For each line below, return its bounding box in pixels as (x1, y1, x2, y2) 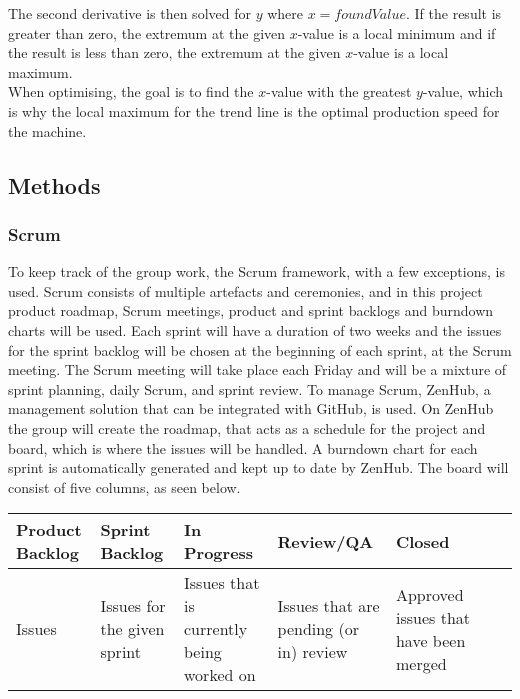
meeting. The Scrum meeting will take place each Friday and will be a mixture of (8, 359, 507, 380)
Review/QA (277, 529, 374, 553)
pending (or (277, 617, 359, 641)
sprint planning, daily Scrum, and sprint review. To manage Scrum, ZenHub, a (8, 378, 491, 399)
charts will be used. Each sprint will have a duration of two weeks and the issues (8, 319, 502, 340)
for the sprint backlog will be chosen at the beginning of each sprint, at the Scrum (8, 339, 512, 360)
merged (395, 651, 447, 675)
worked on (184, 663, 256, 687)
